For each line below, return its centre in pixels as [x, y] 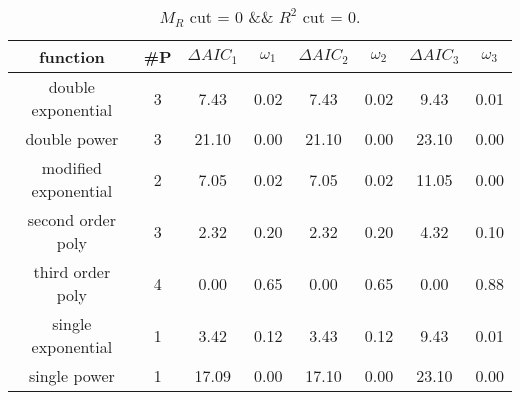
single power [71, 375]
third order [72, 271]
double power [72, 138]
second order [71, 219]
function [71, 56]
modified [71, 167]
